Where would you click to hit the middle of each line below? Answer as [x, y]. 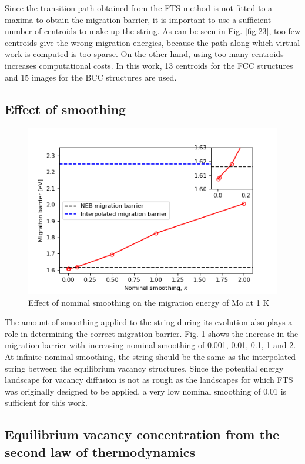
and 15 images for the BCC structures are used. [91, 77]
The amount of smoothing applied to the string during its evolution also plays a [149, 322]
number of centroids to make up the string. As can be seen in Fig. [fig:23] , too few [153, 31]
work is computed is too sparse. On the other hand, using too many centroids [144, 54]
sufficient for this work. [46, 403]
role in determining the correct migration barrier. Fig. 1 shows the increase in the [152, 333]
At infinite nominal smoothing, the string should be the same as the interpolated [150, 356]
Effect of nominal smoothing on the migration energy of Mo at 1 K [149, 302]
